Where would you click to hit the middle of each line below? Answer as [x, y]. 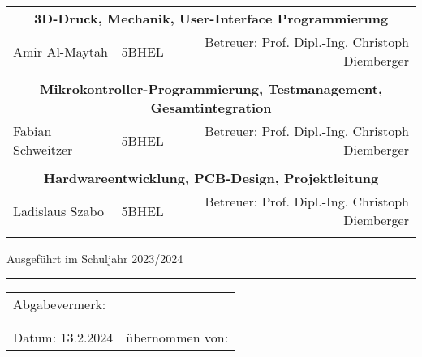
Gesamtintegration [211, 107]
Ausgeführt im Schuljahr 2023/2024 [95, 258]
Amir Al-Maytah [60, 51]
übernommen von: [177, 337]
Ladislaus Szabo [58, 210]
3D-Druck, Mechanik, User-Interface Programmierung [211, 18]
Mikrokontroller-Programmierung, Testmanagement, [211, 89]
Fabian [32, 131]
